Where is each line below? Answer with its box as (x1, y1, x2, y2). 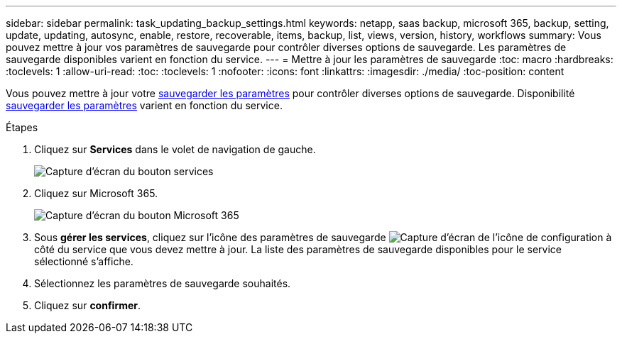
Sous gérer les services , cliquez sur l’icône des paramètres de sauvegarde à (34, 231, 612, 243)
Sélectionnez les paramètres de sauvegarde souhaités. (34, 277, 291, 289)
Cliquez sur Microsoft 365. (34, 187, 158, 199)
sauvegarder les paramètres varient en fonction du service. (6, 99, 283, 111)
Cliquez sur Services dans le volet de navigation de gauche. (34, 143, 316, 155)
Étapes (6, 121, 38, 133)
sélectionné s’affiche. (34, 255, 133, 267)
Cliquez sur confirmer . (34, 299, 141, 311)
